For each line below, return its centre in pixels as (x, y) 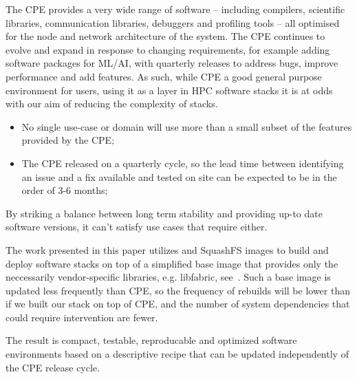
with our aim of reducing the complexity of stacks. (112, 104)
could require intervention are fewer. (82, 317)
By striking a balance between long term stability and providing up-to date (164, 213)
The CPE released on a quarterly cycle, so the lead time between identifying (183, 163)
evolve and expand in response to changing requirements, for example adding (168, 49)
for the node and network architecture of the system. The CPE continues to (165, 36)
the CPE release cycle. (53, 367)
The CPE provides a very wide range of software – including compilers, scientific (175, 9)
